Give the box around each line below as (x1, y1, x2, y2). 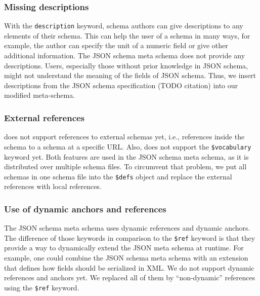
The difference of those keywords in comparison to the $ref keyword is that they (4, 232, 255, 243)
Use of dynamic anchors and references (4, 202, 166, 215)
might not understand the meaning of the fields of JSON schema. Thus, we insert (4, 70, 256, 81)
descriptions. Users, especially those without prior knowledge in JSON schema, (4, 60, 248, 70)
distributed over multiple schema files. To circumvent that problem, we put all (4, 161, 247, 172)
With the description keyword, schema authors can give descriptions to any (4, 20, 243, 31)
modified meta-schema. (4, 90, 75, 100)
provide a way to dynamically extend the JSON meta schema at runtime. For (4, 242, 244, 253)
